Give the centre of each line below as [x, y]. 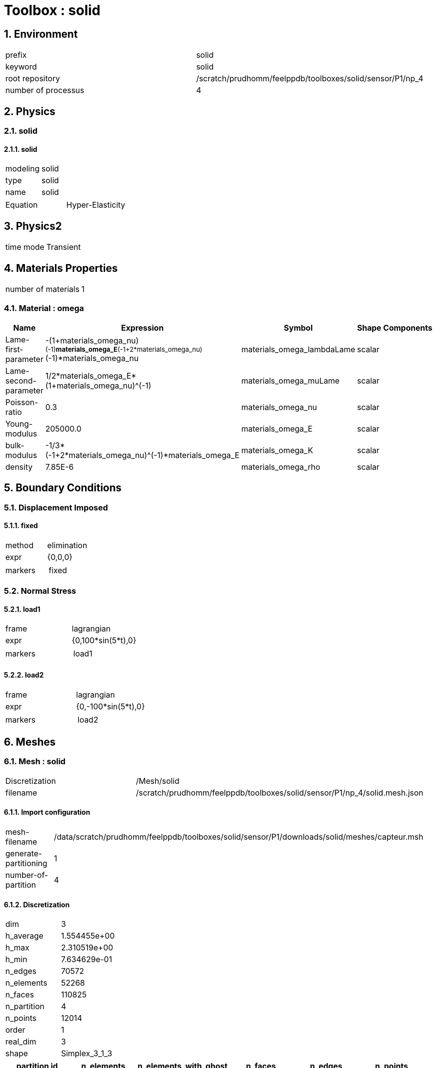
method [20, 545]
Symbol [298, 328]
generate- [24, 853]
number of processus [45, 90]
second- [21, 380]
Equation [22, 205]
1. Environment [41, 34]
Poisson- [22, 402]
